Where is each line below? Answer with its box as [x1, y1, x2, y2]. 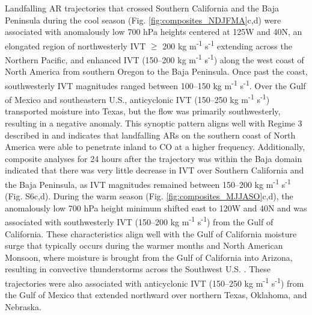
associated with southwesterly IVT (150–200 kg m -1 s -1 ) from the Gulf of [5, 214, 274, 228]
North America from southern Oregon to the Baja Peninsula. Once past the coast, [5, 65, 308, 78]
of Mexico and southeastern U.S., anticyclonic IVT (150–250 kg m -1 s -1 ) [5, 92, 270, 105]
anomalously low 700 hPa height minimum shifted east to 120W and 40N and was [5, 201, 307, 214]
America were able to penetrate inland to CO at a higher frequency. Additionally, [5, 140, 305, 153]
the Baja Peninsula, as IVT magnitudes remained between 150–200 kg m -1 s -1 [5, 176, 291, 190]
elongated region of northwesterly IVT [5, 39, 146, 52]
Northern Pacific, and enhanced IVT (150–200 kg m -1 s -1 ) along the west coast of [5, 52, 304, 66]
